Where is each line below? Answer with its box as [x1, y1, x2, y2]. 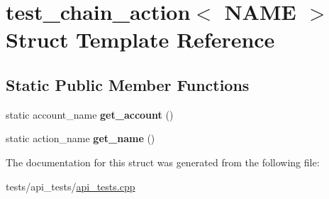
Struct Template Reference [6, 25, 275, 54]
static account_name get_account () [6, 107, 174, 122]
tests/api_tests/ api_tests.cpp [6, 178, 135, 193]
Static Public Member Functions [6, 73, 250, 95]
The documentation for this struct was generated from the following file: [6, 154, 320, 169]
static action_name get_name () [6, 131, 155, 146]
